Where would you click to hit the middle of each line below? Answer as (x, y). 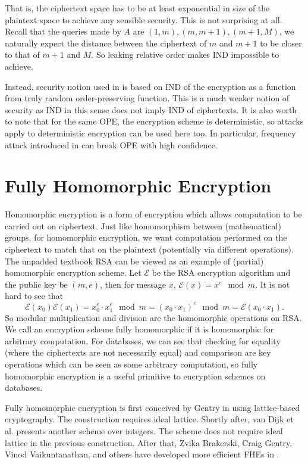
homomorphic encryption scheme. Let (73, 273)
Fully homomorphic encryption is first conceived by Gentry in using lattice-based (153, 407)
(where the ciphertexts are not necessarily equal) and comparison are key (138, 352)
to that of (22, 55)
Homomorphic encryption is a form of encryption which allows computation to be (153, 214)
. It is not (273, 284)
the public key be (36, 284)
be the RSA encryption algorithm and (221, 273)
